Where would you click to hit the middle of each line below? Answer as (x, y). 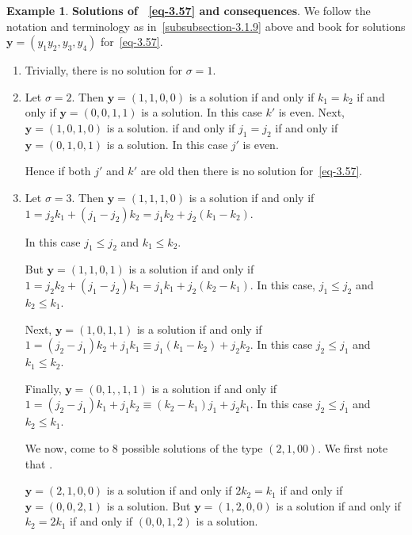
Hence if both (58, 171)
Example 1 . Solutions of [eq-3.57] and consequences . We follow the (189, 10)
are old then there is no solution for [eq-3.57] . (252, 171)
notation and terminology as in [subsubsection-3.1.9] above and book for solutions (206, 26)
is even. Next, (311, 112)
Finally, (43, 388)
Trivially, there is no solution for (104, 70)
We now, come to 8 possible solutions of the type (144, 447)
